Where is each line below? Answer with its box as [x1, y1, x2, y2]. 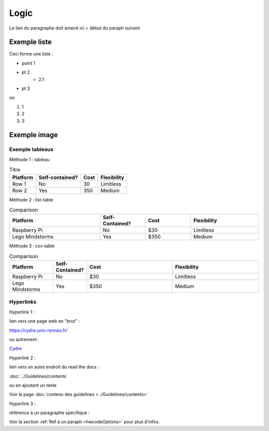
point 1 [21, 60, 35, 66]
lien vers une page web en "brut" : [9, 318, 80, 324]
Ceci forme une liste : [9, 51, 53, 57]
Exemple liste [9, 38, 52, 46]
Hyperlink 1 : [9, 309, 35, 315]
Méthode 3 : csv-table [9, 243, 55, 249]
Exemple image [9, 131, 58, 139]
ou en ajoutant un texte [9, 382, 57, 388]
